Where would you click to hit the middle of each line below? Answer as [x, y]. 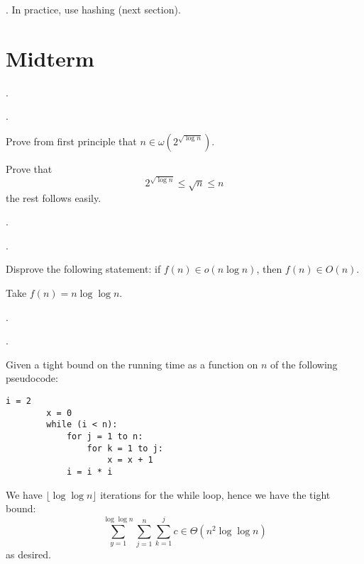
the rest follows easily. [54, 197]
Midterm [50, 58]
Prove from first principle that [71, 141]
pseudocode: [32, 378]
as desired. [28, 554]
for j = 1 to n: [105, 436]
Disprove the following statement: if [83, 269]
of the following [304, 364]
